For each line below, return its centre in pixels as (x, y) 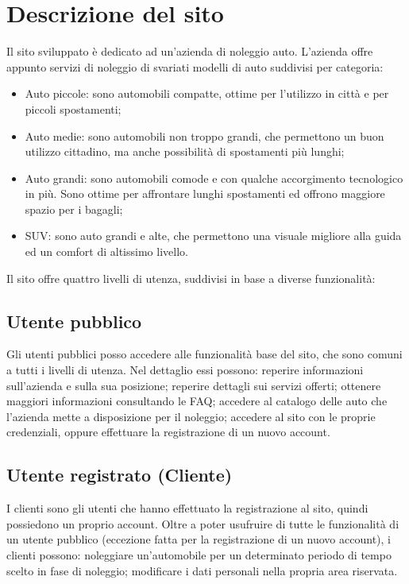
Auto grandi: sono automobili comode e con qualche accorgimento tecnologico (214, 178)
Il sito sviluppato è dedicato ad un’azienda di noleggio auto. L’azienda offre (190, 51)
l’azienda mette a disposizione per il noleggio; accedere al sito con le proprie (191, 416)
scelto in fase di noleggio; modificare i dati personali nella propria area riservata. (202, 570)
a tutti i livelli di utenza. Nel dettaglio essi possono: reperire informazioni (185, 370)
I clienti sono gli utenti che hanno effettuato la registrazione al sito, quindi (187, 508)
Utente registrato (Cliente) (120, 475)
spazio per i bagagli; (74, 209)
